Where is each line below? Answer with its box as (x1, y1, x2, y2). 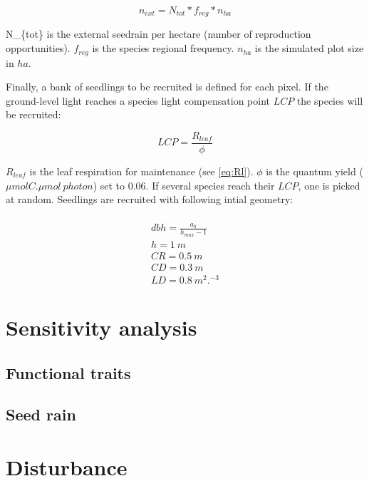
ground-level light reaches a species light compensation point (6, 93, 270, 108)
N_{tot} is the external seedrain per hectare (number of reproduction (6, 26, 311, 41)
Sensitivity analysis (6, 313, 197, 342)
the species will (296, 93, 363, 108)
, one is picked (298, 177, 360, 192)
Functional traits (6, 361, 131, 383)
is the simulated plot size (254, 41, 364, 56)
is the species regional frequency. (92, 41, 234, 56)
